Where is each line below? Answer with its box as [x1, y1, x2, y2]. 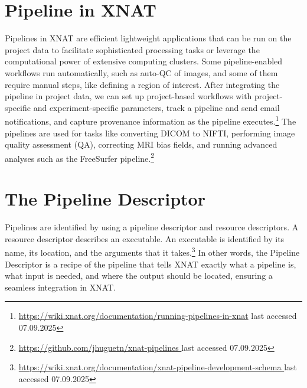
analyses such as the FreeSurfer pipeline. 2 [5, 150, 155, 164]
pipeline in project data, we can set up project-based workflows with [5, 90, 252, 102]
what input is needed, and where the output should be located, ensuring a [5, 269, 273, 282]
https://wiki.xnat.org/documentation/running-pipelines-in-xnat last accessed [18, 309, 297, 322]
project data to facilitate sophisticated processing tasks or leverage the [5, 43, 260, 56]
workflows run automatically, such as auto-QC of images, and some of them [5, 66, 278, 79]
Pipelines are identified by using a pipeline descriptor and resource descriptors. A [5, 221, 299, 233]
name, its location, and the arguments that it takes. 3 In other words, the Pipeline [5, 244, 300, 258]
